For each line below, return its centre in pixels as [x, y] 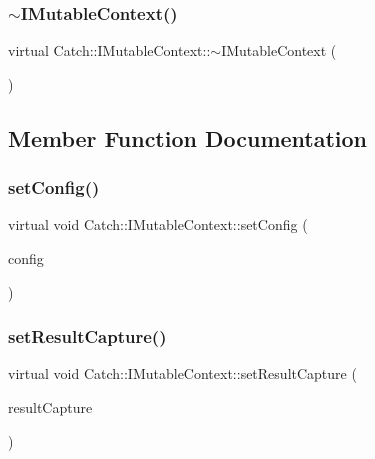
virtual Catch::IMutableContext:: [109, 50]
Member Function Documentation [188, 137]
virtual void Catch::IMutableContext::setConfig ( [158, 224]
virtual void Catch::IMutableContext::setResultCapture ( [182, 373]
